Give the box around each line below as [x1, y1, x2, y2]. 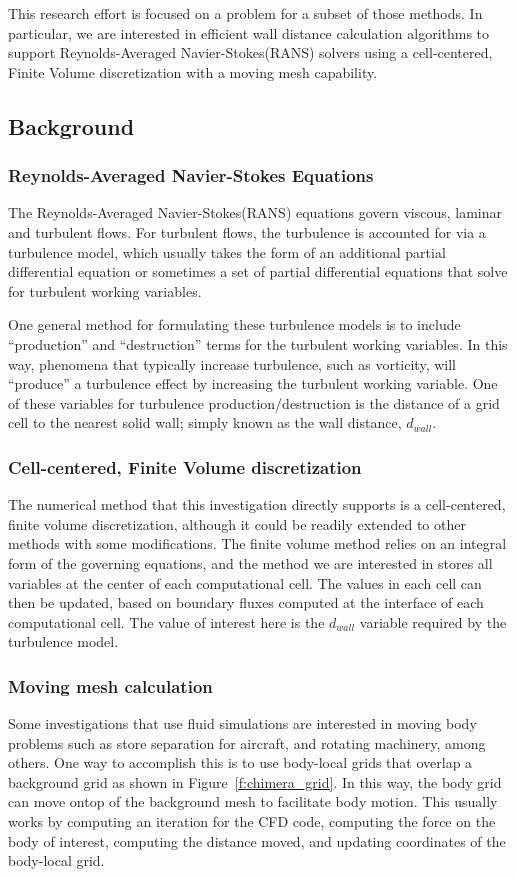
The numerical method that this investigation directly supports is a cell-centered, [8, 494, 506, 515]
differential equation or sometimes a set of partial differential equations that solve [8, 261, 508, 282]
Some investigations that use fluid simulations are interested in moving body [8, 713, 477, 734]
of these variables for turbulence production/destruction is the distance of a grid [8, 392, 500, 413]
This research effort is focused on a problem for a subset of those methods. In [8, 3, 483, 23]
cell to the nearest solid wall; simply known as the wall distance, [8, 412, 402, 433]
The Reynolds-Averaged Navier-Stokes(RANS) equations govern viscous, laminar [8, 202, 503, 223]
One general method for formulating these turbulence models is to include [8, 314, 461, 335]
